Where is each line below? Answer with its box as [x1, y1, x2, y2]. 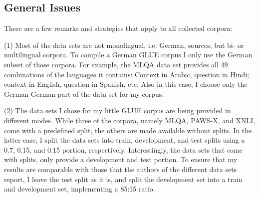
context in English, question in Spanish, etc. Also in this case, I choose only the [4, 79, 248, 89]
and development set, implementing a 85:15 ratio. [4, 184, 155, 194]
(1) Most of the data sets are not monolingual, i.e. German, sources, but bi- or [4, 39, 244, 50]
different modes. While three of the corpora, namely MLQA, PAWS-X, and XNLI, [4, 115, 256, 125]
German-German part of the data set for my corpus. [4, 88, 164, 99]
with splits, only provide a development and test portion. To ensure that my [4, 154, 238, 165]
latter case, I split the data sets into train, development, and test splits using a [4, 135, 245, 145]
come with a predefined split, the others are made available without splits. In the [4, 125, 252, 135]
